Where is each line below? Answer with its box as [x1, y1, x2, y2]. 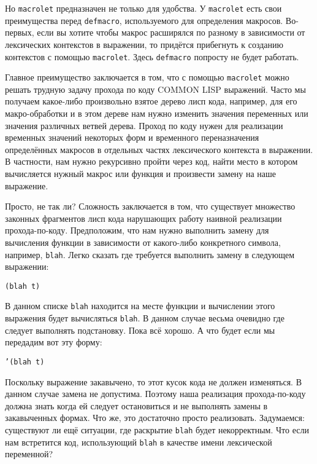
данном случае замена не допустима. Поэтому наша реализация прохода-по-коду [5, 387, 306, 400]
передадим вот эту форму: [5, 336, 102, 348]
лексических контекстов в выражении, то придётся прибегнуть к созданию [5, 37, 283, 50]
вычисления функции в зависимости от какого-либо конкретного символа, [5, 235, 281, 248]
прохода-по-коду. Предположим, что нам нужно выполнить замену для [5, 224, 269, 237]
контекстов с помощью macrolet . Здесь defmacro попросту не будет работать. [5, 50, 299, 63]
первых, [5, 26, 34, 39]
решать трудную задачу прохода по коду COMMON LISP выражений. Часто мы [5, 82, 306, 95]
